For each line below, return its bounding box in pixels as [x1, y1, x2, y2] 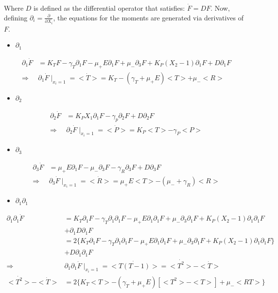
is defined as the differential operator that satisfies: [34, 3, 185, 13]
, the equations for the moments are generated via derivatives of [53, 12, 244, 22]
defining [4, 12, 28, 22]
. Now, [210, 3, 230, 13]
